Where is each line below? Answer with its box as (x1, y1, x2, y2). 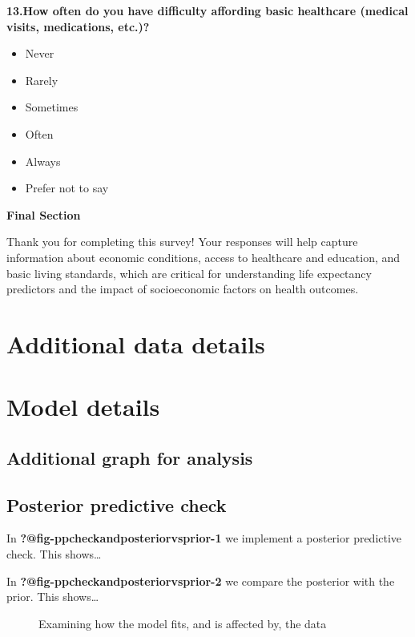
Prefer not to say (25, 179, 109, 196)
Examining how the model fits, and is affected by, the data (38, 615, 327, 631)
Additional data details (6, 327, 265, 360)
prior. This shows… (6, 588, 99, 605)
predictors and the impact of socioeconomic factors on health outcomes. (6, 280, 359, 297)
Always (25, 152, 61, 169)
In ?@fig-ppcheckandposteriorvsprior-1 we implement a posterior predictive (6, 530, 402, 546)
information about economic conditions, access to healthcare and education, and (6, 248, 401, 265)
